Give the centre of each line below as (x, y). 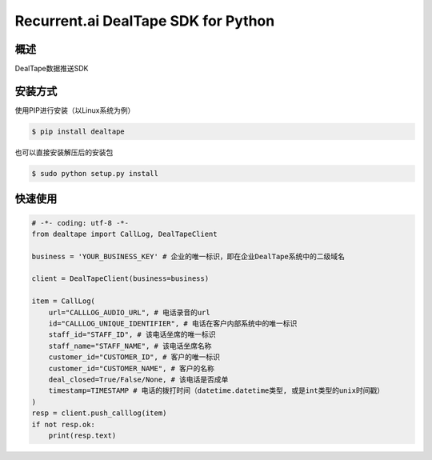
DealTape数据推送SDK (52, 69)
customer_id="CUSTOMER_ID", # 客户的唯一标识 (134, 357)
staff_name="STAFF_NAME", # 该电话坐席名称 (130, 346)
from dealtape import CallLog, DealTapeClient (124, 234)
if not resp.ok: (64, 424)
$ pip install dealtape (78, 131)
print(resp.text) (82, 435)
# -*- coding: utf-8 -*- (80, 223)
